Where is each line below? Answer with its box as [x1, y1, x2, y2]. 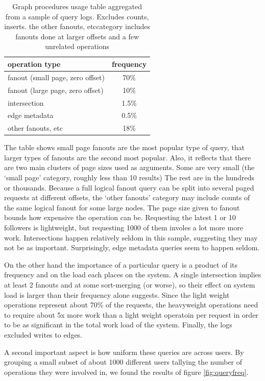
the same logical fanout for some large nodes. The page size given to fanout [4, 202, 240, 212]
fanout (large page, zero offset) [8, 84, 104, 95]
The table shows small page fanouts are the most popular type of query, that [4, 142, 245, 153]
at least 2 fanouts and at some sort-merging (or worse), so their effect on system [4, 279, 255, 290]
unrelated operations [45, 41, 110, 52]
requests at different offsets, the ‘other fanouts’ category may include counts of [4, 192, 250, 203]
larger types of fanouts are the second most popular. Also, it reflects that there [4, 152, 251, 162]
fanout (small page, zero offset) [8, 72, 105, 82]
